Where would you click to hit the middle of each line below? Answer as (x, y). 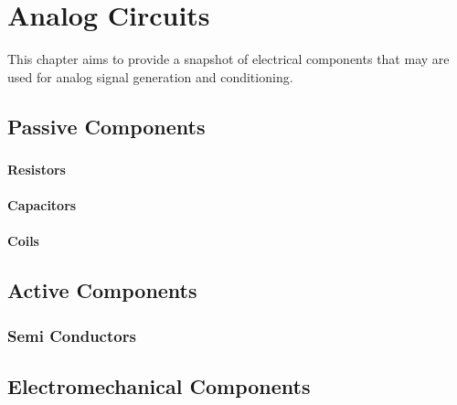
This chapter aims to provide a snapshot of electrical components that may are (228, 59)
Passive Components (106, 126)
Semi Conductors (72, 335)
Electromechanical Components (159, 386)
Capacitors (42, 205)
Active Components (102, 290)
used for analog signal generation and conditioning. (150, 76)
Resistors (37, 170)
